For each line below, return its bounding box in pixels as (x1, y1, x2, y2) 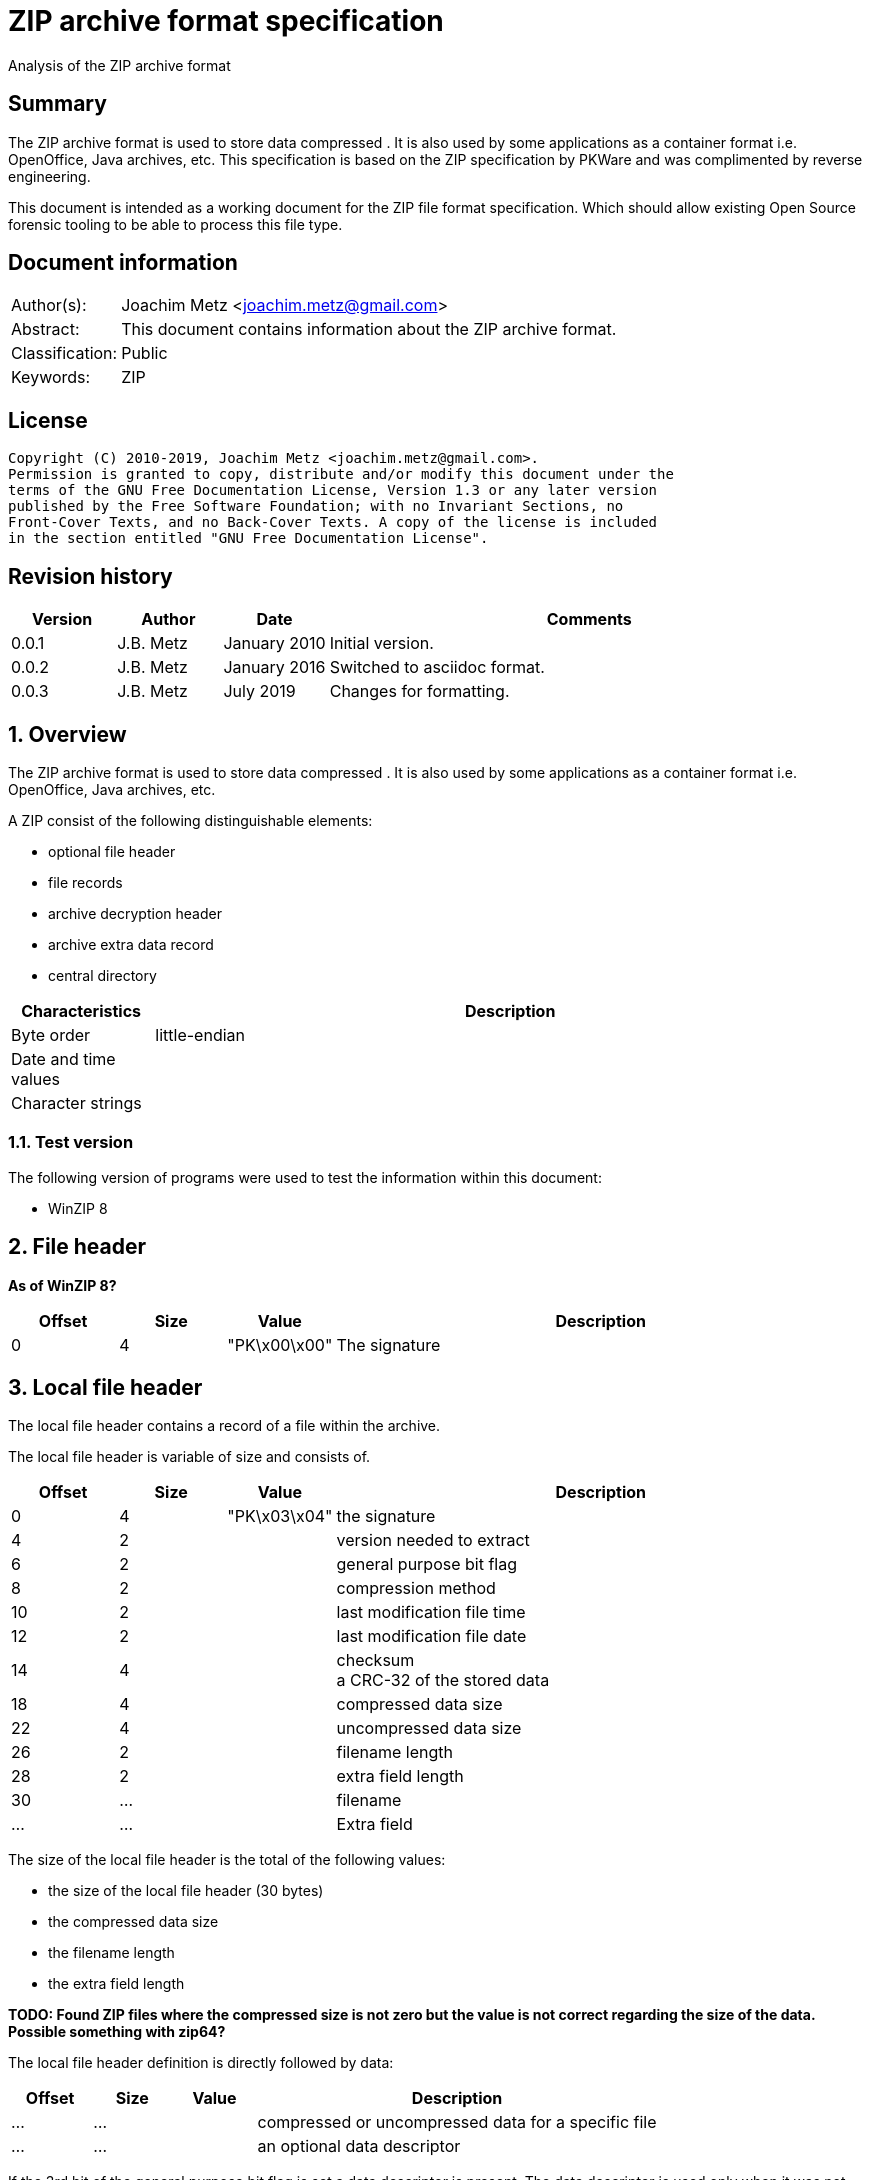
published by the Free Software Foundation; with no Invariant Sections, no (8, 498, 624, 515)
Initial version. (329, 633, 434, 654)
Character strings (11, 1092, 142, 1113)
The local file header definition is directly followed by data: (8, 2054, 394, 2072)
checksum (336, 1650, 415, 1671)
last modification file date (336, 1626, 527, 1647)
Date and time (11, 1048, 116, 1069)
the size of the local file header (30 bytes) (48, 1882, 324, 1900)
